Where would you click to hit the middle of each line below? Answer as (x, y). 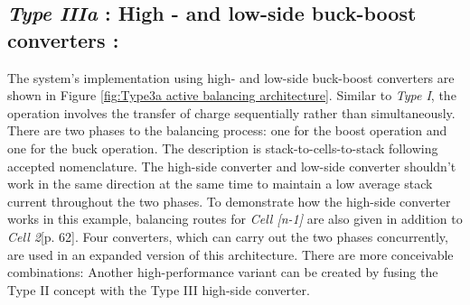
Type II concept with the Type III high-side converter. (159, 289)
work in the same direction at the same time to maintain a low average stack (220, 184)
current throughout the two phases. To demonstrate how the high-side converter (229, 201)
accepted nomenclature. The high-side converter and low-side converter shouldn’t (232, 166)
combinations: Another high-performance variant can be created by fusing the (223, 272)
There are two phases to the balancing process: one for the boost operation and (227, 130)
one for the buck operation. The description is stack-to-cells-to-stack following (223, 148)
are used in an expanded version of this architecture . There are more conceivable (230, 254)
